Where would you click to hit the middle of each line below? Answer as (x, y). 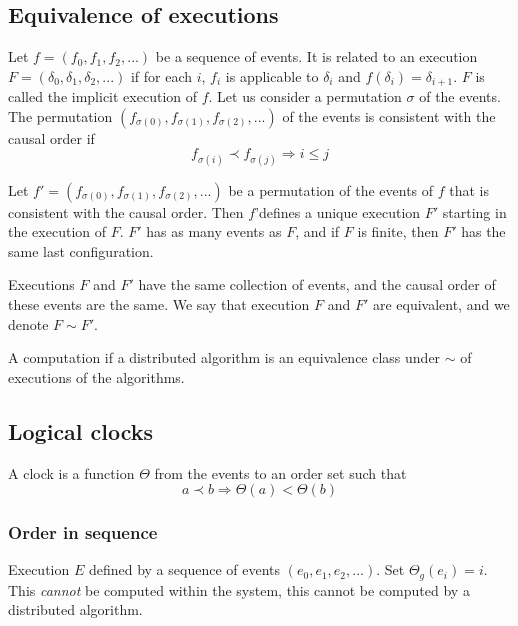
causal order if (51, 137)
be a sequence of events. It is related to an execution (316, 56)
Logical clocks (81, 430)
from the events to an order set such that (280, 472)
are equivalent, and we (441, 304)
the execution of (57, 231)
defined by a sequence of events (184, 569)
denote (28, 323)
